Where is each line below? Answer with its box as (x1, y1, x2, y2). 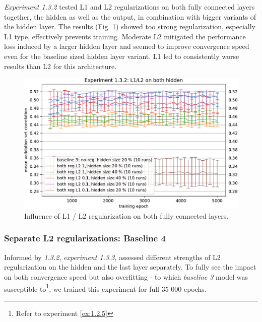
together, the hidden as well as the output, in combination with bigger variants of (4, 11, 256, 22)
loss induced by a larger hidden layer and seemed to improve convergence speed (4, 41, 249, 51)
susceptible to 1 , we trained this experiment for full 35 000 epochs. (4, 282, 207, 294)
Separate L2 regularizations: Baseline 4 (4, 232, 166, 244)
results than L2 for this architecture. (4, 60, 117, 71)
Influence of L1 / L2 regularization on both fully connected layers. (24, 210, 229, 221)
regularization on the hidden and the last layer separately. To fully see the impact (4, 262, 256, 272)
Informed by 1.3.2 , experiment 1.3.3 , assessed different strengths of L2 (4, 251, 221, 262)
